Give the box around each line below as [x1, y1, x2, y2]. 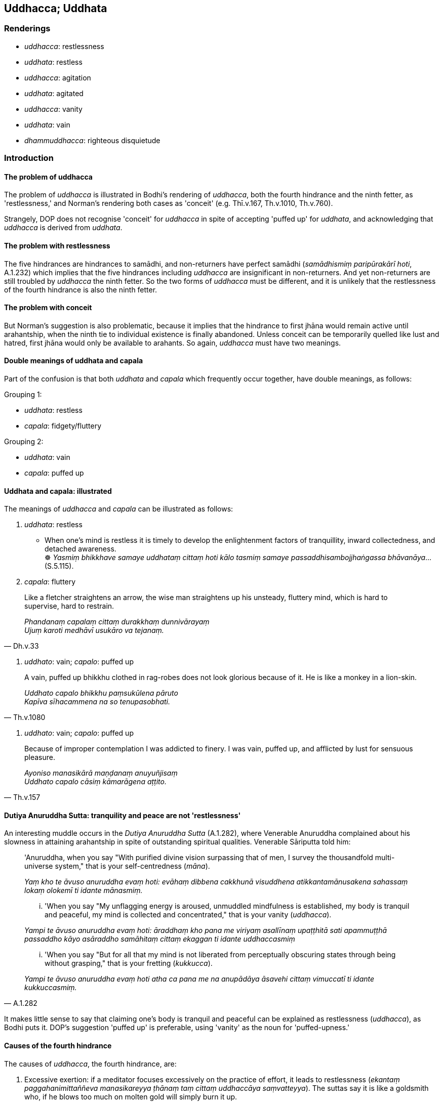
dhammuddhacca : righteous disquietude [24, 136, 160, 145]
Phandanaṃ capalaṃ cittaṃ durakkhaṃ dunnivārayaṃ [24, 617, 210, 626]
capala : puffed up [24, 469, 84, 478]
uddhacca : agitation [24, 73, 91, 82]
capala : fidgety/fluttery [24, 421, 101, 431]
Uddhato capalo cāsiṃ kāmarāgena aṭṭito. [24, 777, 167, 786]
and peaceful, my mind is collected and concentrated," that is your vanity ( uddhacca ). [45, 910, 332, 919]
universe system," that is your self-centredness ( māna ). [24, 862, 210, 871]
